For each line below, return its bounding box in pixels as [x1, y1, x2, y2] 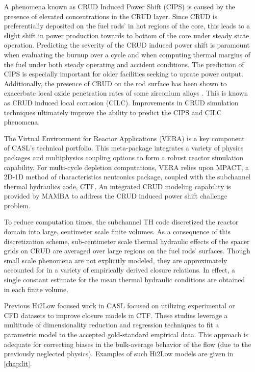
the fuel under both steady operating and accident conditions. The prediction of [4, 59, 244, 69]
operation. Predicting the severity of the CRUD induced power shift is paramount [4, 40, 250, 50]
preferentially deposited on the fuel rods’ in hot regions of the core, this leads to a [4, 21, 250, 31]
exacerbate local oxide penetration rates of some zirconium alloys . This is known [4, 88, 248, 98]
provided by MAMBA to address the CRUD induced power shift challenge [4, 191, 228, 201]
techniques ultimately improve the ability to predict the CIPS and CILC [4, 107, 222, 117]
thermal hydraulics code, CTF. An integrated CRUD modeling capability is [4, 181, 231, 191]
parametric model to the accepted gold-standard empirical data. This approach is [4, 329, 249, 339]
